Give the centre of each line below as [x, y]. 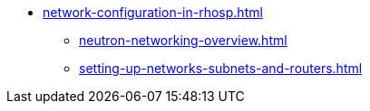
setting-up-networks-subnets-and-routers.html [221, 68]
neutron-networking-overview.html [183, 40]
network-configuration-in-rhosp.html [153, 12]
